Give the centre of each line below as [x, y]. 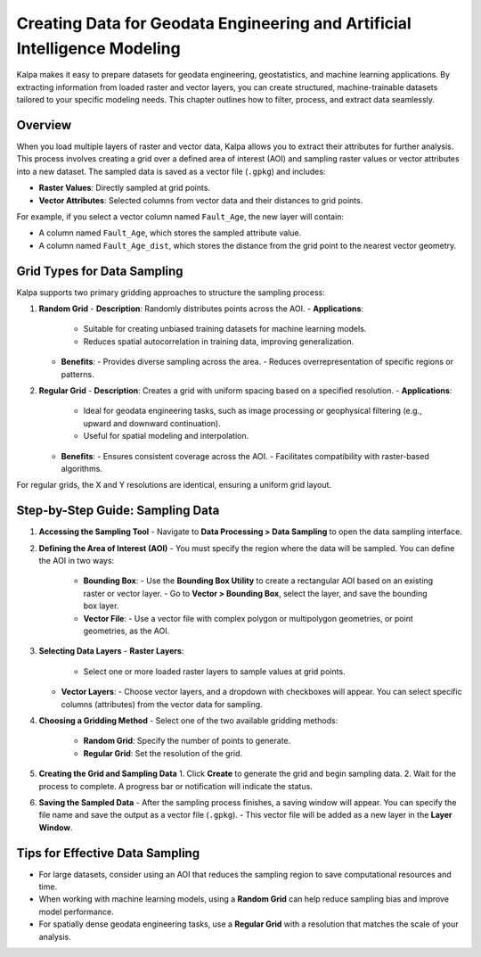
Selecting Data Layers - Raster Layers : [111, 651]
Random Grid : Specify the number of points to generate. [187, 741]
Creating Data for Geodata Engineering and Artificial [214, 23]
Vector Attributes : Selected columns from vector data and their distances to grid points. [201, 200]
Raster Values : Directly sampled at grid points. [125, 188]
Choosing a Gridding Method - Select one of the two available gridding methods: [188, 720]
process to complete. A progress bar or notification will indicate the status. [176, 786]
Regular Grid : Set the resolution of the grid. [163, 753]
